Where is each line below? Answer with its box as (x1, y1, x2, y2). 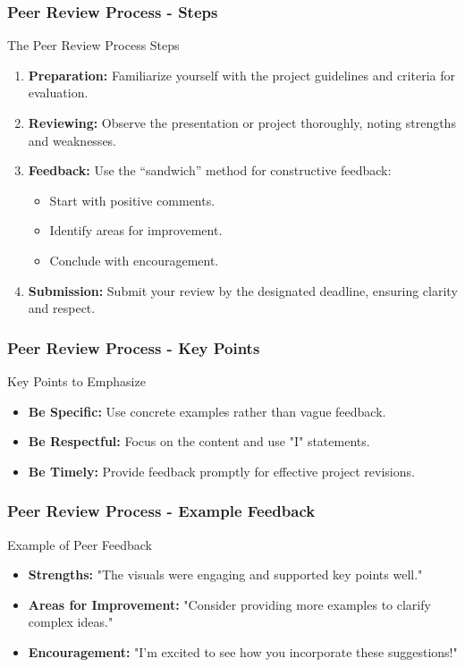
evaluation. (28, 83, 89, 102)
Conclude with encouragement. (49, 250, 219, 269)
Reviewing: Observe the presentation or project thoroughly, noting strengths (28, 114, 456, 131)
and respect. (28, 299, 96, 317)
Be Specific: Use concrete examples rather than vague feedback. (28, 401, 386, 420)
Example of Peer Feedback (7, 535, 153, 553)
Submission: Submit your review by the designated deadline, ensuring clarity (28, 281, 458, 300)
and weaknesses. (28, 131, 117, 149)
